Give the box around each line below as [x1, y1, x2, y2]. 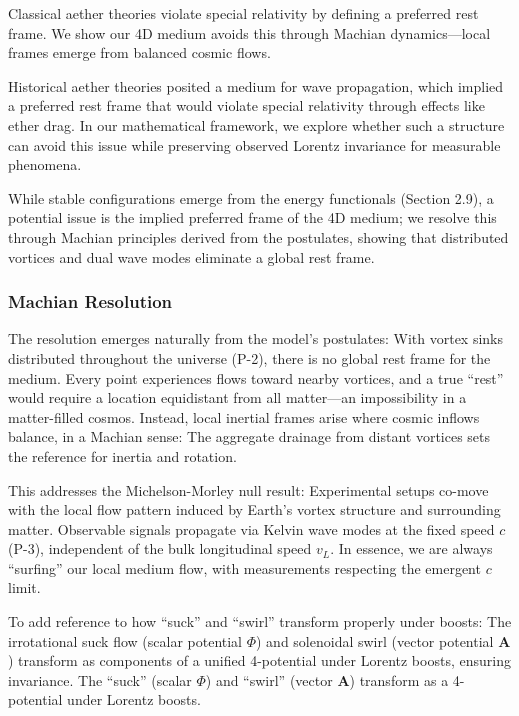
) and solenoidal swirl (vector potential [256, 630, 494, 651]
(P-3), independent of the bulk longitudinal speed [8, 538, 312, 559]
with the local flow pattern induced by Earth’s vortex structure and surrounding [8, 499, 501, 520]
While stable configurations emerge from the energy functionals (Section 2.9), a [8, 187, 494, 208]
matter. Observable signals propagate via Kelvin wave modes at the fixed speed [8, 518, 495, 539]
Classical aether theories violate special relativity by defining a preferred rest [8, 3, 479, 23]
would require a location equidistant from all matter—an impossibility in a [8, 387, 467, 408]
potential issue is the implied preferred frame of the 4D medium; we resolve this [8, 207, 497, 228]
